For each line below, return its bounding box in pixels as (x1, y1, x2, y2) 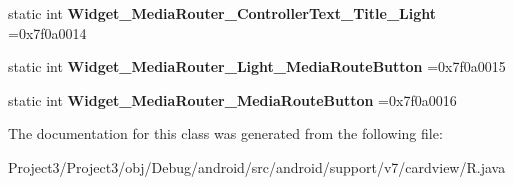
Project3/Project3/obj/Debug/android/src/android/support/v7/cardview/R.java (8, 156, 506, 177)
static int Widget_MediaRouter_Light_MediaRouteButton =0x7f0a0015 (8, 56, 506, 77)
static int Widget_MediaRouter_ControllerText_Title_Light (8, 3, 437, 23)
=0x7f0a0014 (8, 22, 87, 43)
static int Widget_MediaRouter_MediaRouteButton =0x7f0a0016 (8, 89, 457, 110)
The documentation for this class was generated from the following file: (8, 123, 443, 144)
